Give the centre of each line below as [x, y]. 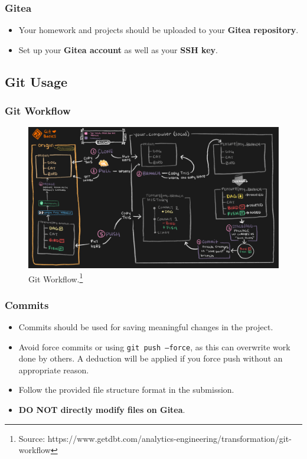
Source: [32, 438]
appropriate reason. [54, 370]
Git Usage [36, 81]
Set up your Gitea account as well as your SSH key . [118, 49]
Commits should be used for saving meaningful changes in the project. [146, 326]
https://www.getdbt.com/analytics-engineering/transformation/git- [169, 438]
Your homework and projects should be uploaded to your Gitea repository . [159, 30]
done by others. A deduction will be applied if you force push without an [151, 358]
